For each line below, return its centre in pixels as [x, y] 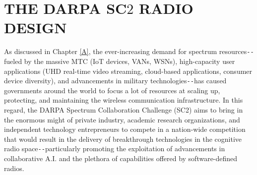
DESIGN [35, 28]
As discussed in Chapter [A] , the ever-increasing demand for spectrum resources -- [129, 51]
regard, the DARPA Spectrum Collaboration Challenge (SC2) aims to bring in [124, 110]
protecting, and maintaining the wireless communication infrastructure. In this [124, 100]
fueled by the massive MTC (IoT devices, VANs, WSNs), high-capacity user [120, 61]
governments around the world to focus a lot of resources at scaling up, [112, 90]
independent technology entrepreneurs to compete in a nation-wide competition [125, 129]
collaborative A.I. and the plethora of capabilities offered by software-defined [121, 158]
